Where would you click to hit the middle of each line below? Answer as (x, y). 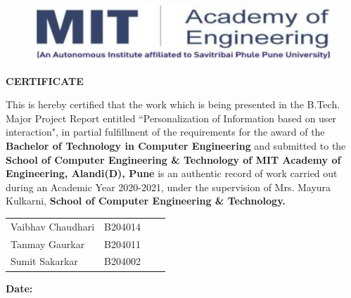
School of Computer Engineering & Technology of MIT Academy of (173, 159)
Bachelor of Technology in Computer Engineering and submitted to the (176, 146)
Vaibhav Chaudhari (53, 226)
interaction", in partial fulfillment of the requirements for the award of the (165, 132)
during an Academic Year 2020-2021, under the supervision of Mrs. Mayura (168, 187)
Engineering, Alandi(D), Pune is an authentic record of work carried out (172, 173)
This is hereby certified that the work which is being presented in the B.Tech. (173, 104)
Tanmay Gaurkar (48, 244)
